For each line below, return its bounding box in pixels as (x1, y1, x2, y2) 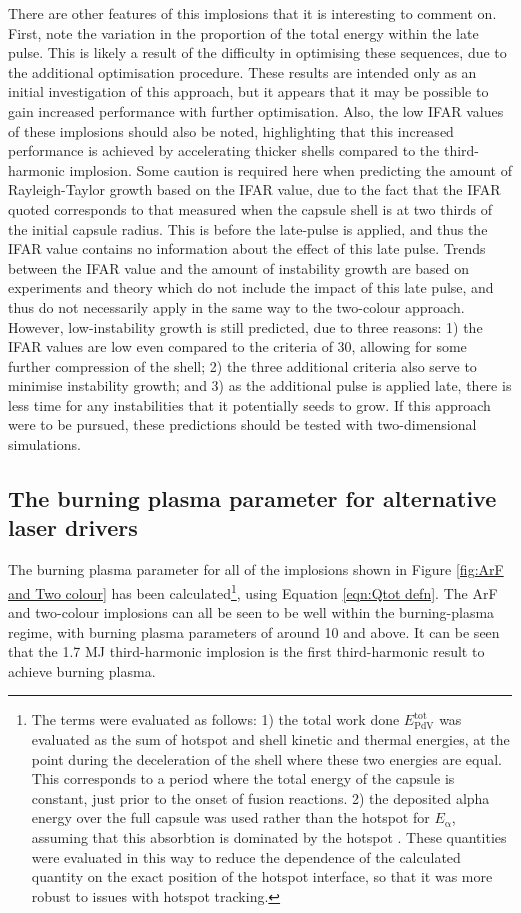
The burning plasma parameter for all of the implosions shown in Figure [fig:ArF (8, 559, 504, 580)
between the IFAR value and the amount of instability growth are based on (8, 257, 470, 278)
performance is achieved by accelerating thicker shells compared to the (8, 140, 440, 161)
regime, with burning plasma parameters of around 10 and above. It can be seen (8, 621, 500, 642)
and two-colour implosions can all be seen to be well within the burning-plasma (8, 602, 495, 623)
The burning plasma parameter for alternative (8, 483, 497, 514)
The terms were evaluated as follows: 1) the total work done (31, 709, 400, 730)
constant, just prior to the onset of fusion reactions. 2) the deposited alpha (31, 787, 490, 808)
